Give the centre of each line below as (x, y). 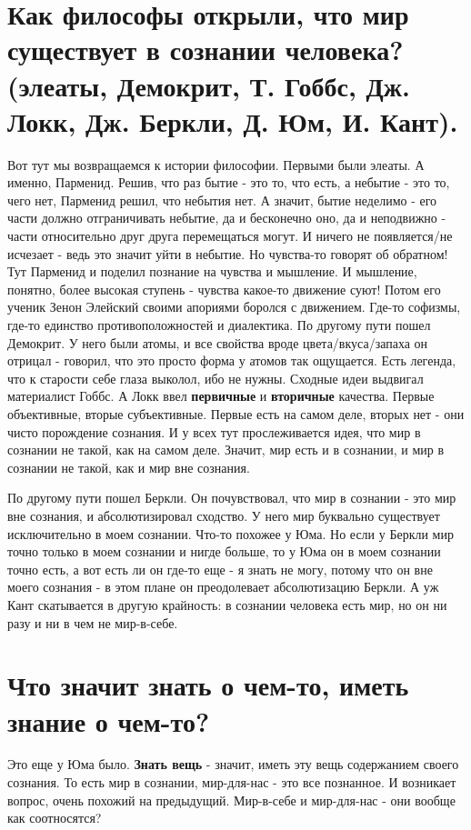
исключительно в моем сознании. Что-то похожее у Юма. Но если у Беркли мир (230, 533)
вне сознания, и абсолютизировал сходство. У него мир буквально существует (224, 515)
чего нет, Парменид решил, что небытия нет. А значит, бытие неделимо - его (222, 200)
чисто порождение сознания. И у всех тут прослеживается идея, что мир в (214, 431)
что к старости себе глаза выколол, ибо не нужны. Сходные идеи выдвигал (215, 378)
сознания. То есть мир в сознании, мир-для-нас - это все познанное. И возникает (232, 782)
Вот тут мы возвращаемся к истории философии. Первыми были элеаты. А (216, 164)
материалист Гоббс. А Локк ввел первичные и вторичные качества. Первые (221, 396)
